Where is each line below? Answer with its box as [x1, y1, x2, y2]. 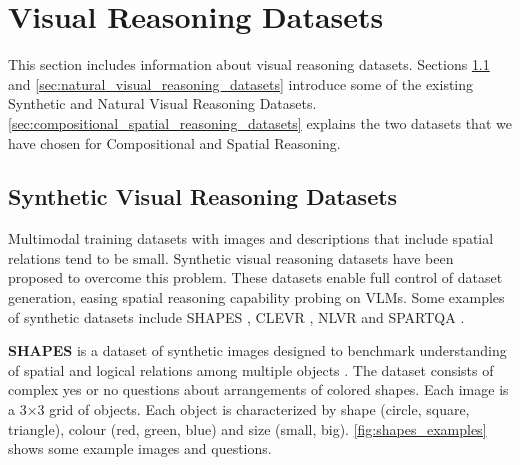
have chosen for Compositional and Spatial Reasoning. [8, 132, 341, 153]
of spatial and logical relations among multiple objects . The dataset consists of [8, 359, 494, 380]
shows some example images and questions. [8, 438, 272, 459]
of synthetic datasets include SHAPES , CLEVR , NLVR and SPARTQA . [8, 306, 465, 327]
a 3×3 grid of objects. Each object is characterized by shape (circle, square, [8, 399, 470, 420]
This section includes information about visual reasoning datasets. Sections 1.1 [8, 54, 490, 75]
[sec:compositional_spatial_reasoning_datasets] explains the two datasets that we [8, 112, 512, 133]
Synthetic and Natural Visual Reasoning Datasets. [8, 93, 317, 114]
